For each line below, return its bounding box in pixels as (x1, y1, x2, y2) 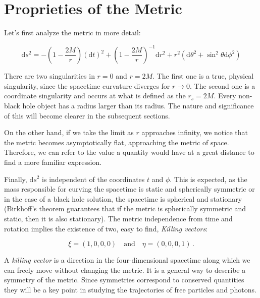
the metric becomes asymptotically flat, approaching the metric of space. (4, 137, 229, 147)
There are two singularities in (4, 71, 95, 81)
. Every (214, 90, 236, 101)
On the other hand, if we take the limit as (4, 127, 134, 138)
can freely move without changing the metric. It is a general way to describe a (4, 264, 246, 275)
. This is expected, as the (170, 173, 247, 184)
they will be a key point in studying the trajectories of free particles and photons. (4, 284, 256, 294)
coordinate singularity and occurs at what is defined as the (4, 90, 186, 101)
